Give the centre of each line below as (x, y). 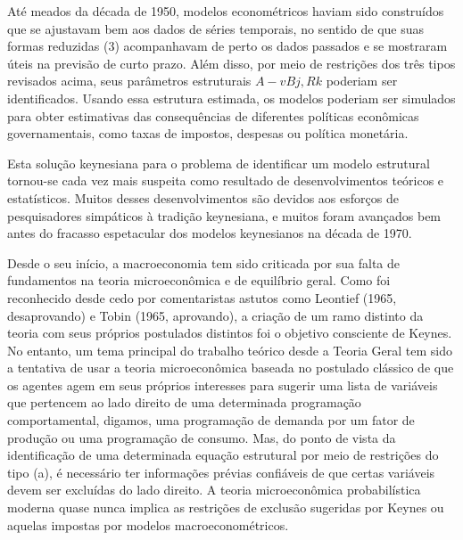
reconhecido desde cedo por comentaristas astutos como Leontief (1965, (202, 297)
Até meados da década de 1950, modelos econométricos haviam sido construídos (226, 11)
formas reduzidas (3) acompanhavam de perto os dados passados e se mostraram (227, 46)
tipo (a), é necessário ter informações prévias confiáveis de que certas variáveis (221, 472)
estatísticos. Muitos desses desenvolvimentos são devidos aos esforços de (203, 197)
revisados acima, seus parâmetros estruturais (129, 81)
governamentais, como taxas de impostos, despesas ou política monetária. (208, 133)
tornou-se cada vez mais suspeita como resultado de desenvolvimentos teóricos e (226, 180)
